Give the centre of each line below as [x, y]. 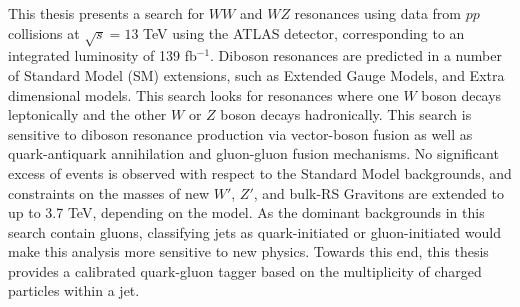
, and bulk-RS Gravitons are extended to [378, 192]
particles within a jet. [74, 290]
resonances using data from [377, 13]
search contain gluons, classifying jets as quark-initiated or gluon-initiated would [254, 231]
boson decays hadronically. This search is [346, 114]
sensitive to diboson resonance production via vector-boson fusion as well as [240, 133]
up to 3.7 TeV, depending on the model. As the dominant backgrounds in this [246, 212]
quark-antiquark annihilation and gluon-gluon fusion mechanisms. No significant [253, 153]
